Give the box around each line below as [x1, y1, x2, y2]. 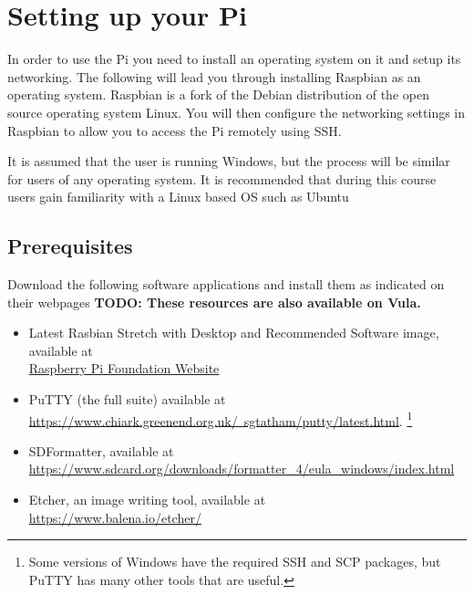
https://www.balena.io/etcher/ [28, 507, 201, 527]
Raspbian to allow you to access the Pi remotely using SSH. [7, 120, 342, 140]
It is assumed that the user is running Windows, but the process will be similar [7, 151, 450, 171]
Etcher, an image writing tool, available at [28, 490, 266, 509]
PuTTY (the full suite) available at [28, 390, 226, 409]
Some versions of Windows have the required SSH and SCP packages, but [28, 552, 441, 571]
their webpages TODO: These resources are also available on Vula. [7, 292, 421, 311]
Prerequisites [7, 232, 133, 260]
